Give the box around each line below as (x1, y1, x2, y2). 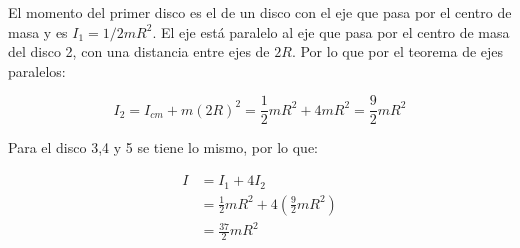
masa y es (8, 21, 68, 42)
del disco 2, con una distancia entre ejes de (8, 41, 270, 62)
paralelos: (8, 60, 66, 81)
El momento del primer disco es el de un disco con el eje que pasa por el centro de (8, 2, 512, 22)
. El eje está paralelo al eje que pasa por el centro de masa (152, 21, 510, 42)
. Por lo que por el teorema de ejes (291, 41, 504, 62)
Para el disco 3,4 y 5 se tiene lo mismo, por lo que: (8, 137, 319, 158)
